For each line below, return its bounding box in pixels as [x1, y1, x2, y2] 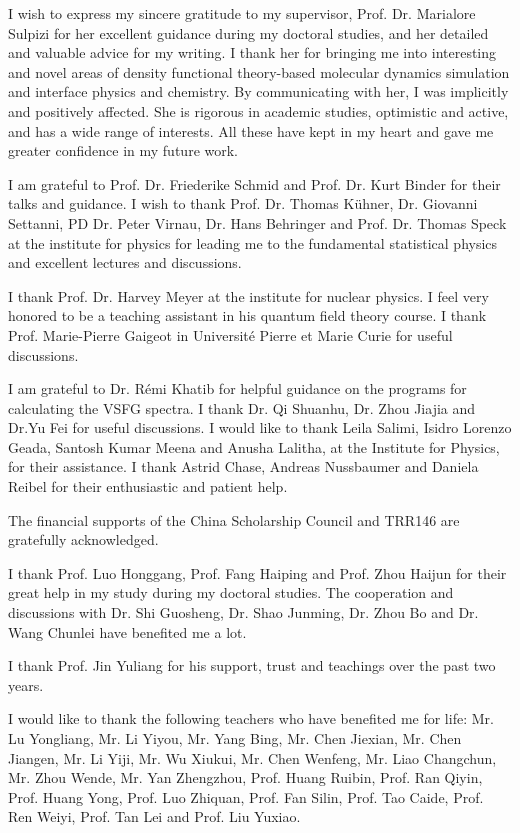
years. [8, 674, 44, 695]
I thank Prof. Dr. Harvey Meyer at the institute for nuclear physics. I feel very [8, 285, 489, 306]
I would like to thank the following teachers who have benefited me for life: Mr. [8, 708, 494, 729]
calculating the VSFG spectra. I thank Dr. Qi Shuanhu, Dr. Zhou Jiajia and [8, 397, 476, 418]
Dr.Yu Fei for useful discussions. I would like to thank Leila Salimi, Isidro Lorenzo [8, 417, 512, 438]
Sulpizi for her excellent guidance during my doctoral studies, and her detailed [8, 22, 489, 43]
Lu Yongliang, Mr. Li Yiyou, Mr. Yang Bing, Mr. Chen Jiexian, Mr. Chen [8, 728, 462, 748]
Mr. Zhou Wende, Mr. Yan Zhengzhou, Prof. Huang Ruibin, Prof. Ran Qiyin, [8, 767, 483, 788]
